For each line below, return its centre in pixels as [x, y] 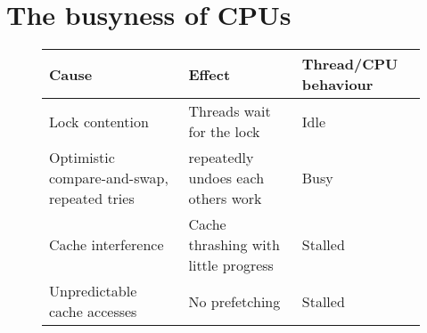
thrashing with [234, 245]
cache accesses [93, 312]
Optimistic [82, 158]
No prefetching [234, 301]
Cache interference [107, 245]
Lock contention [99, 121]
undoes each [226, 178]
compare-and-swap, [109, 178]
